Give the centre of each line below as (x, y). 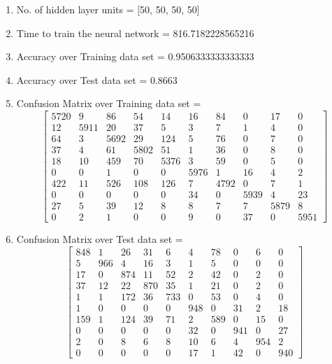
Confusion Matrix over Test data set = (100, 239)
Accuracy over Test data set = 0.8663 (97, 79)
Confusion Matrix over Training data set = (109, 103)
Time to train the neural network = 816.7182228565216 (135, 33)
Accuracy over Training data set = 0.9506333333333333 (135, 56)
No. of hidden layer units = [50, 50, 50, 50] (108, 9)
